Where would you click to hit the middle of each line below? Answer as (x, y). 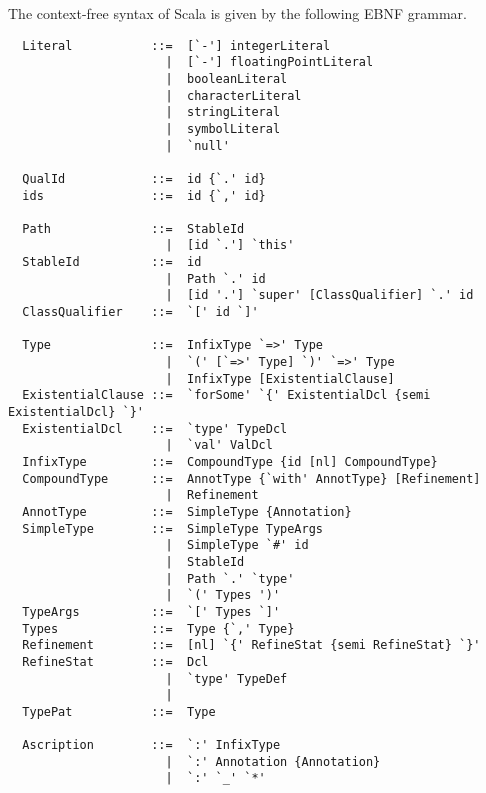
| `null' (197, 145)
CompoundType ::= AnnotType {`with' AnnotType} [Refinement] (251, 478)
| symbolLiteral (223, 128)
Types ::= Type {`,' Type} (158, 628)
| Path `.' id (215, 278)
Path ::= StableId (133, 228)
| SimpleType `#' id (237, 545)
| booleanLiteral (226, 78)
